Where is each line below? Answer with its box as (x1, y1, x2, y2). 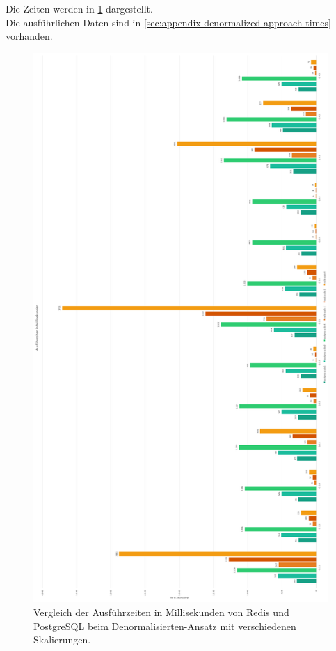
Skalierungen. (33, 632, 91, 647)
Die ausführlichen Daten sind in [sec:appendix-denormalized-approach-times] (6, 15, 331, 29)
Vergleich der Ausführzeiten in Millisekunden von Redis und (33, 605, 289, 619)
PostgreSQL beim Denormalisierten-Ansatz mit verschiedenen (33, 618, 296, 633)
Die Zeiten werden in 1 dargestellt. (6, 1, 153, 15)
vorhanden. (6, 29, 53, 43)
